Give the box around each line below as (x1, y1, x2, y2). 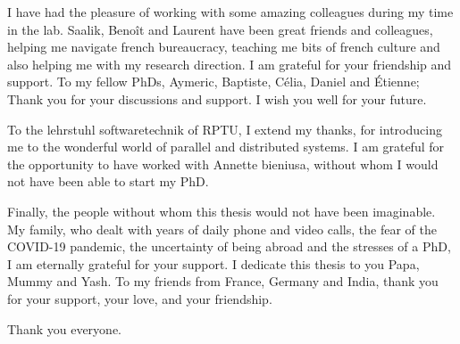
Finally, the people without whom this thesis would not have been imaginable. (7, 201, 436, 220)
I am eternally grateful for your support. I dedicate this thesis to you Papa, (7, 254, 420, 273)
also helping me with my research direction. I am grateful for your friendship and (7, 54, 452, 73)
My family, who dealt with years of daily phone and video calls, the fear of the (7, 219, 437, 238)
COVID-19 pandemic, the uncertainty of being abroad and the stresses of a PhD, (7, 237, 451, 256)
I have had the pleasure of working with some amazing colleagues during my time (7, 3, 454, 20)
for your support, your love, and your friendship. (7, 289, 272, 307)
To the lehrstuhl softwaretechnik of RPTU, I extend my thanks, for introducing (7, 119, 442, 138)
